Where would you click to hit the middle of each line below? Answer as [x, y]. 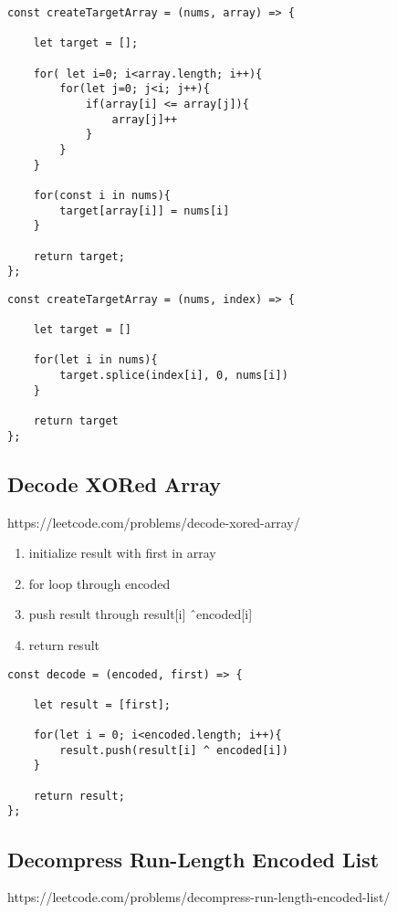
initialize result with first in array [122, 553]
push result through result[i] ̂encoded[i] [141, 614]
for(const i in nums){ [102, 195]
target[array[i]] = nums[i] [145, 210]
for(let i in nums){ [95, 360]
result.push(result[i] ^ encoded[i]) [174, 750]
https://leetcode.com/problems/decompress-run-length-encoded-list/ [199, 897]
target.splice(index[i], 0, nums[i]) [174, 376]
